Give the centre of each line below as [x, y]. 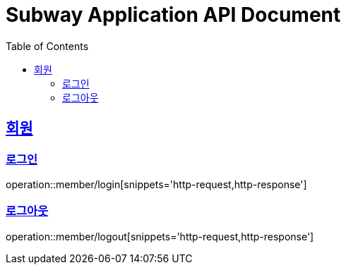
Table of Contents [47, 46]
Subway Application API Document [173, 15]
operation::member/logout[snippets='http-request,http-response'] [160, 236]
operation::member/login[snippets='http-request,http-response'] [156, 184]
